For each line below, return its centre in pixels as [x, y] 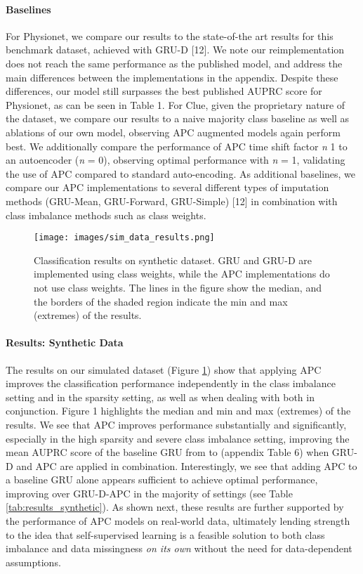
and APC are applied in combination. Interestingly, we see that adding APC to [187, 465]
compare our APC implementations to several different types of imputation [167, 187]
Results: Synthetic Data [65, 343]
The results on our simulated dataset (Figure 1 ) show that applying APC [164, 369]
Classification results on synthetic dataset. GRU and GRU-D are [173, 260]
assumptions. [33, 562]
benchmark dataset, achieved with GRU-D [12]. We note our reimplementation [175, 50]
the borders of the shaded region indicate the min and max [161, 301]
